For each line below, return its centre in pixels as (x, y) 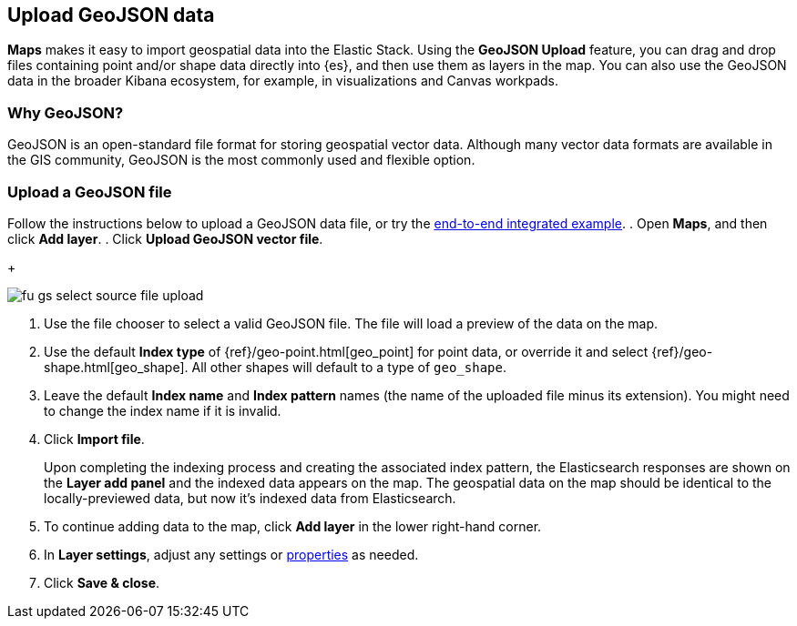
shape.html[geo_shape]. (116, 367)
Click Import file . (94, 439)
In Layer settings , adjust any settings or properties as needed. (231, 554)
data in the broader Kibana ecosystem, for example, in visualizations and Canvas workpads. (283, 81)
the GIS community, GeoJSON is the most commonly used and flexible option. (241, 160)
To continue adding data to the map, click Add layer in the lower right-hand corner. (293, 526)
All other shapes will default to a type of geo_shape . (349, 367)
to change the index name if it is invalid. (163, 410)
